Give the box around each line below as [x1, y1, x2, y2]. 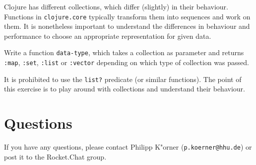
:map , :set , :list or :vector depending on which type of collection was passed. [4, 57, 249, 68]
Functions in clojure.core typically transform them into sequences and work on [4, 11, 251, 21]
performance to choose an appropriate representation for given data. [4, 30, 211, 41]
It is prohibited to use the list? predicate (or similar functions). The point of [4, 74, 242, 84]
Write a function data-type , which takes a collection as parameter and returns [4, 47, 244, 58]
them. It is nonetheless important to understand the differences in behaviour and [4, 21, 250, 31]
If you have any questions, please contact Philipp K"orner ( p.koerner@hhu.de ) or [4, 142, 252, 152]
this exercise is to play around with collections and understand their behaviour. [4, 83, 245, 94]
